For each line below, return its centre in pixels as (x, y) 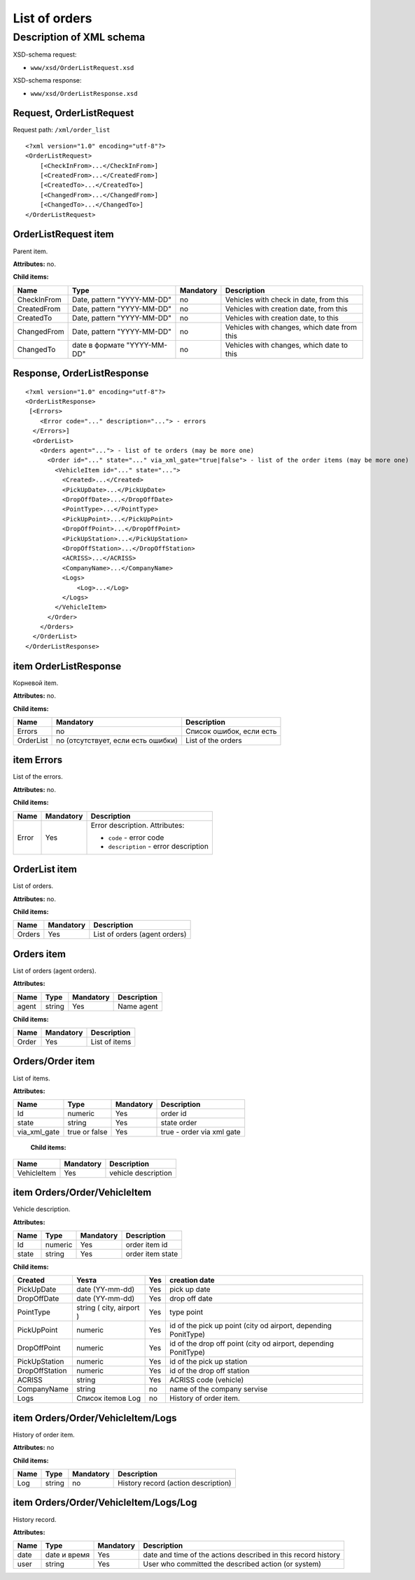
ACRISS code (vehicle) (206, 1380)
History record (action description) (175, 1483)
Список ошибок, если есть (231, 731)
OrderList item (45, 869)
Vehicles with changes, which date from (291, 327)
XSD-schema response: (47, 80)
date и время (68, 1555)
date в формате (99, 345)
